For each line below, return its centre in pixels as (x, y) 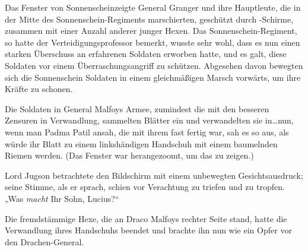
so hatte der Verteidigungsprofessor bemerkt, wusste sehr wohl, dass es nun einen (153, 42)
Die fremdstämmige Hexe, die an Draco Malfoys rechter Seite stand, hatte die (146, 218)
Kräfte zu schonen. (39, 89)
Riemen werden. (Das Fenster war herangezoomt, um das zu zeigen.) (129, 155)
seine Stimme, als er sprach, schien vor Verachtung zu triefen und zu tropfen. (145, 187)
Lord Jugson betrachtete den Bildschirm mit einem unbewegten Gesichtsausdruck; (154, 175)
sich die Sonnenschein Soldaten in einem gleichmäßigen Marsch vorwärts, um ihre (153, 77)
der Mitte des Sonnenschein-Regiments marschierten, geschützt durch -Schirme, (149, 19)
